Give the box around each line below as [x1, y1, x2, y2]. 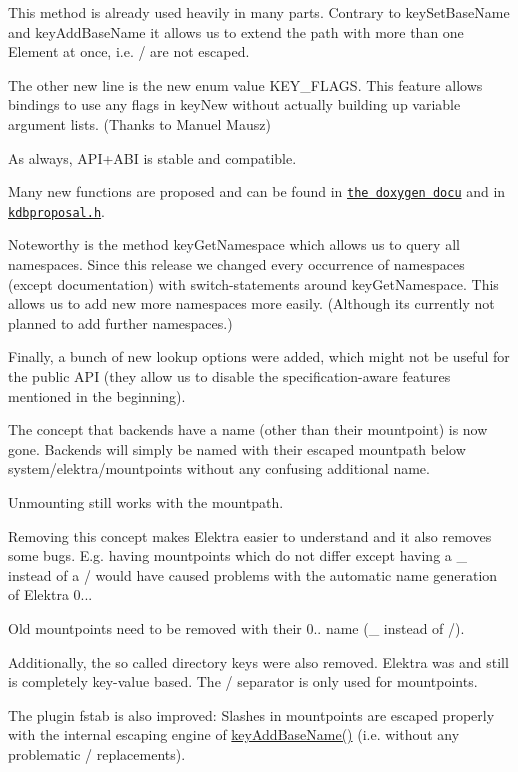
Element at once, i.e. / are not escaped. [8, 41, 250, 62]
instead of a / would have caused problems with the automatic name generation [8, 564, 498, 585]
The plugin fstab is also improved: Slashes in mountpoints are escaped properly [8, 704, 495, 725]
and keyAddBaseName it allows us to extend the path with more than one [8, 21, 464, 42]
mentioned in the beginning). [8, 385, 186, 406]
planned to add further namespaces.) [8, 312, 233, 333]
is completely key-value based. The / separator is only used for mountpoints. [8, 671, 478, 692]
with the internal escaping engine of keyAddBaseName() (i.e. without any [8, 724, 460, 745]
